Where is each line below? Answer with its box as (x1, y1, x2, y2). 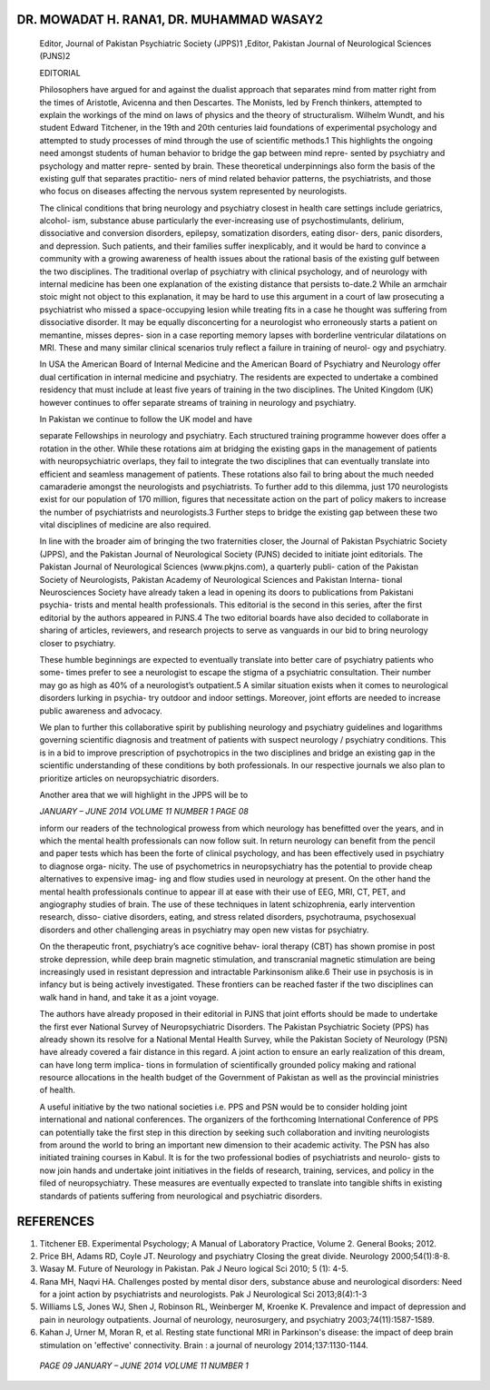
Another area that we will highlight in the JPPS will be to (39, 789, 249, 800)
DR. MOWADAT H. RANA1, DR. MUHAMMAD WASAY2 (16, 12, 324, 27)
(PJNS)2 (39, 51, 71, 62)
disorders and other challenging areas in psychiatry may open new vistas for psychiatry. (39, 924, 369, 935)
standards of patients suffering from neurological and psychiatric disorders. (39, 1190, 322, 1201)
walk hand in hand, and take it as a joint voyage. (39, 991, 220, 1002)
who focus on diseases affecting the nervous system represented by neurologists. (39, 186, 348, 197)
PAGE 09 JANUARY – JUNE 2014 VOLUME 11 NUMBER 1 (39, 1360, 249, 1371)
